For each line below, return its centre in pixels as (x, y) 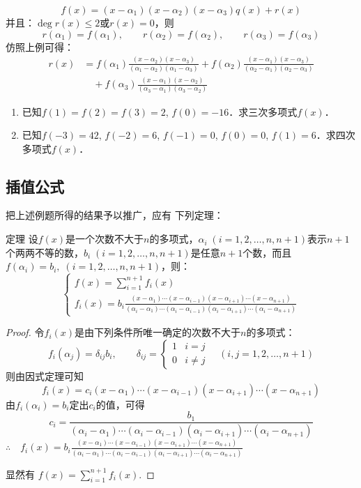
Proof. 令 (25, 332)
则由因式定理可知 (45, 375)
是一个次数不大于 (105, 239)
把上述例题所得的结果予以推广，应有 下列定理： (115, 215)
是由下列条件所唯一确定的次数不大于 (158, 332)
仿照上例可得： (40, 46)
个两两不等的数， (45, 252)
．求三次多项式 (263, 111)
